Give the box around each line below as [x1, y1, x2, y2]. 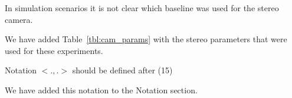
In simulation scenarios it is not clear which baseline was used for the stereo [5, 2, 279, 13]
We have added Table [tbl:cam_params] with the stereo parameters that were [5, 33, 287, 45]
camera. [5, 13, 33, 25]
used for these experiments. [5, 44, 103, 56]
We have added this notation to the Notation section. [5, 83, 198, 96]
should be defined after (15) [72, 64, 173, 76]
